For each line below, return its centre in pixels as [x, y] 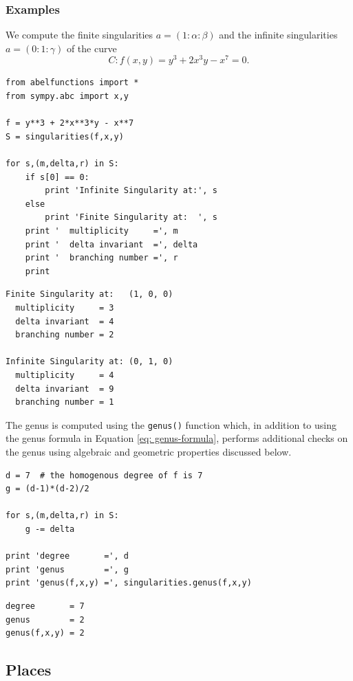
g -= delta [50, 529]
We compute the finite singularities [79, 35]
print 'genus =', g [67, 569]
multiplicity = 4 [65, 375]
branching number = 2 [65, 335]
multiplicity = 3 [65, 308]
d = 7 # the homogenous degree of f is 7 [104, 475]
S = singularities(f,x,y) [65, 136]
